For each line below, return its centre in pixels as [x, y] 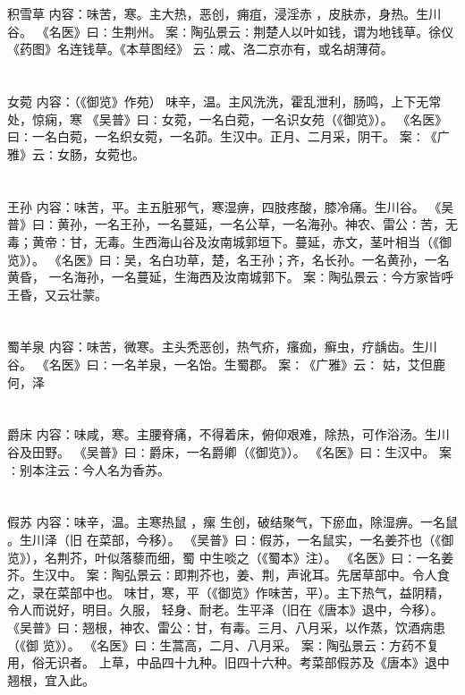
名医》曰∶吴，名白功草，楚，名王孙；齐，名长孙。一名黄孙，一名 [255, 259]
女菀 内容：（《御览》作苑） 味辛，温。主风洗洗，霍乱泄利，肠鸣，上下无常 [224, 102]
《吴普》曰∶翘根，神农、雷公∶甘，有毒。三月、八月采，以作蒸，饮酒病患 [226, 627]
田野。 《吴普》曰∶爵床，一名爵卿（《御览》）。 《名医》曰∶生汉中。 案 [241, 452]
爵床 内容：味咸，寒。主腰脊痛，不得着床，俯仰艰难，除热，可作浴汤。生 [222, 434]
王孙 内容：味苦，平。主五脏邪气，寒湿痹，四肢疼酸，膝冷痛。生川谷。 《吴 [231, 206]
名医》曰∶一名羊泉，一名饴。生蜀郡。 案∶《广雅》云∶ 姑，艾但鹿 [247, 364]
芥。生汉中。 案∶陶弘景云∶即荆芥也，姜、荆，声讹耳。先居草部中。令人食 [228, 575]
